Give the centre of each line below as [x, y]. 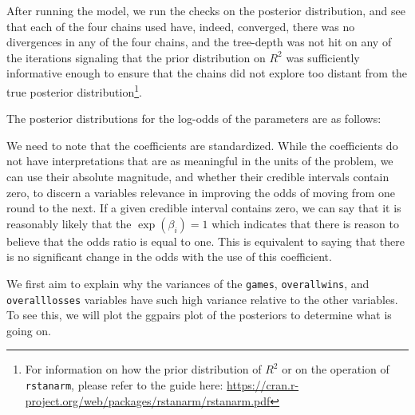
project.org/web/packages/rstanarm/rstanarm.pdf [148, 400]
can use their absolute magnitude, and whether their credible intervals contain [198, 176]
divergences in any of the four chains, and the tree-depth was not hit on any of [199, 42]
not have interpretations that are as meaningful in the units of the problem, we [200, 161]
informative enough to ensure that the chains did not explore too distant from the [207, 73]
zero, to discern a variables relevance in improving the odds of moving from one [201, 192]
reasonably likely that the [69, 223]
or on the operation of [336, 369]
